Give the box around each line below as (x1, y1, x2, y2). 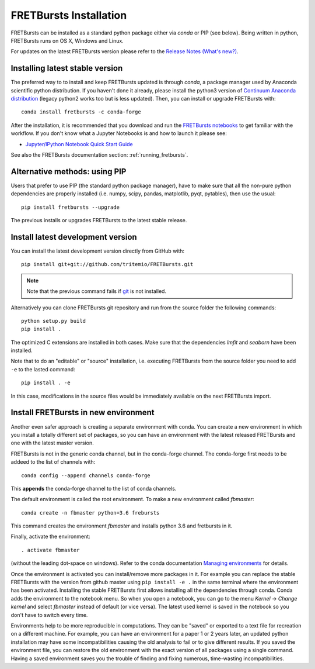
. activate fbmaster (21, 547, 80, 553)
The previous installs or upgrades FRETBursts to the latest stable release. (10, 217, 187, 224)
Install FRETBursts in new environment (10, 408, 155, 418)
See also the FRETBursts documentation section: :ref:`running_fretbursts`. (10, 151, 188, 158)
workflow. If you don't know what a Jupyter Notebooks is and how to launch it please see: (10, 130, 227, 137)
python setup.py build (21, 318, 86, 324)
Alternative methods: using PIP (10, 167, 127, 177)
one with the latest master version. (10, 439, 94, 447)
